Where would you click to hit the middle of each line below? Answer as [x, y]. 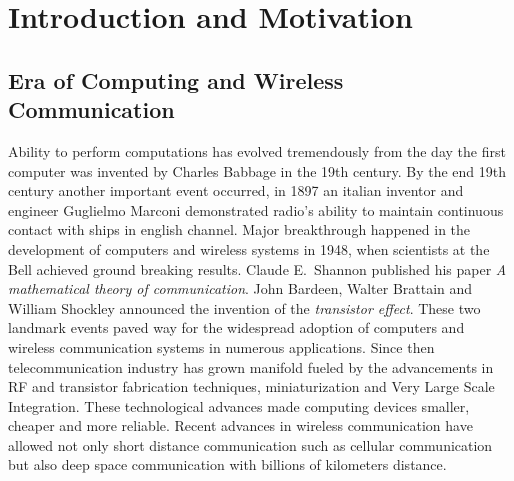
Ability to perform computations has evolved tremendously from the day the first [257, 150]
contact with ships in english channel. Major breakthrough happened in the [239, 229]
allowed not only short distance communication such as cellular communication [250, 444]
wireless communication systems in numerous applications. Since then [221, 346]
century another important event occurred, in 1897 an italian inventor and [236, 190]
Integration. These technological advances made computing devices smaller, [239, 405]
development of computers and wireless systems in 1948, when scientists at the [249, 248]
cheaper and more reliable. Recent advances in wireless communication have [240, 425]
